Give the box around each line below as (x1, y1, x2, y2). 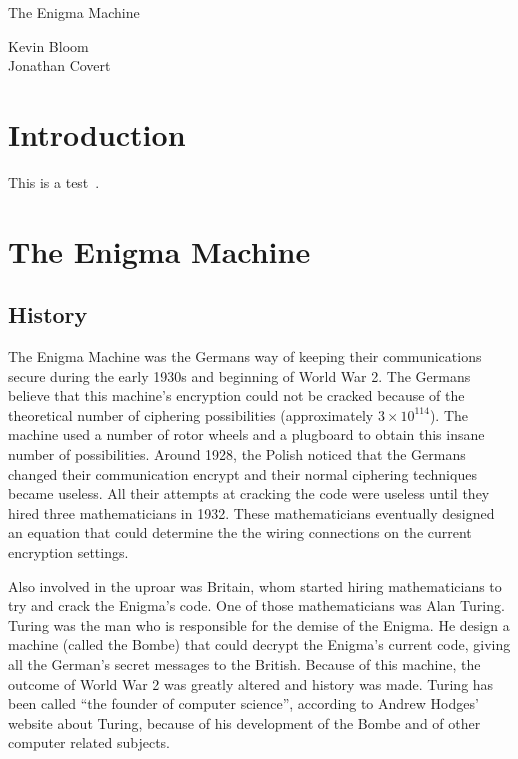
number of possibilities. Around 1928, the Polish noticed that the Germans (8, 444, 466, 465)
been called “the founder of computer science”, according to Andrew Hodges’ (8, 693, 479, 714)
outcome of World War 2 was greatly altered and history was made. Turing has (8, 673, 494, 694)
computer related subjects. (8, 732, 171, 753)
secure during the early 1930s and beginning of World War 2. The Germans (8, 365, 471, 386)
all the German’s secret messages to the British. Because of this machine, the (8, 653, 481, 674)
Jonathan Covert (8, 55, 111, 76)
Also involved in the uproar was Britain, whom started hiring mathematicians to (8, 575, 502, 596)
